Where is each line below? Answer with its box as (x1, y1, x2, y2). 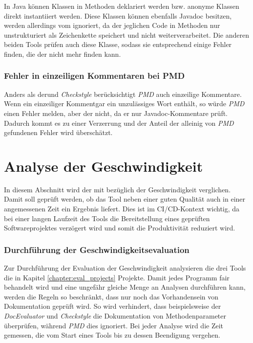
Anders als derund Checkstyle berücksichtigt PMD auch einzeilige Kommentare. (4, 89, 242, 99)
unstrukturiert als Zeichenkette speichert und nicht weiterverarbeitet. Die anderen (4, 29, 250, 40)
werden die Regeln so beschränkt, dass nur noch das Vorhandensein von (4, 291, 219, 301)
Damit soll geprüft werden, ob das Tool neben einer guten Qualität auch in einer (4, 194, 246, 204)
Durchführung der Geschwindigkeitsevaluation (4, 243, 190, 255)
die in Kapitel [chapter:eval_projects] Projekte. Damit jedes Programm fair (4, 272, 230, 282)
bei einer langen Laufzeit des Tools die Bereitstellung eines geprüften (4, 213, 210, 223)
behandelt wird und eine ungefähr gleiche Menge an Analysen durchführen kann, (4, 282, 246, 292)
